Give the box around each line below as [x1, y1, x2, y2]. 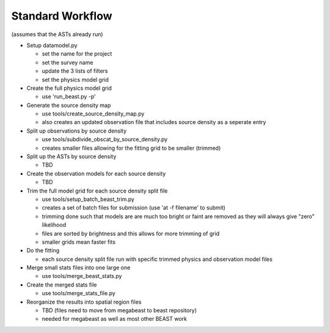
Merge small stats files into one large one [26, 264, 131, 271]
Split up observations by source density [26, 127, 127, 134]
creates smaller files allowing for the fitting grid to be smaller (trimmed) [42, 144, 221, 152]
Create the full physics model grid [26, 84, 112, 92]
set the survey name [42, 59, 94, 66]
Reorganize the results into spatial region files [26, 298, 142, 306]
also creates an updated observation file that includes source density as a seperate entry [42, 119, 266, 126]
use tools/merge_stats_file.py [42, 290, 116, 297]
